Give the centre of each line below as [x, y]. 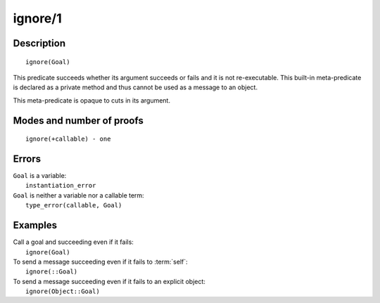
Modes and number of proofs [78, 121]
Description [39, 43]
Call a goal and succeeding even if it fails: [73, 242]
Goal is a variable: [40, 176]
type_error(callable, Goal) [74, 205]
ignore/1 [38, 18]
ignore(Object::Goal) [63, 291]
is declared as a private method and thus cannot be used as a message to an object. [135, 87]
